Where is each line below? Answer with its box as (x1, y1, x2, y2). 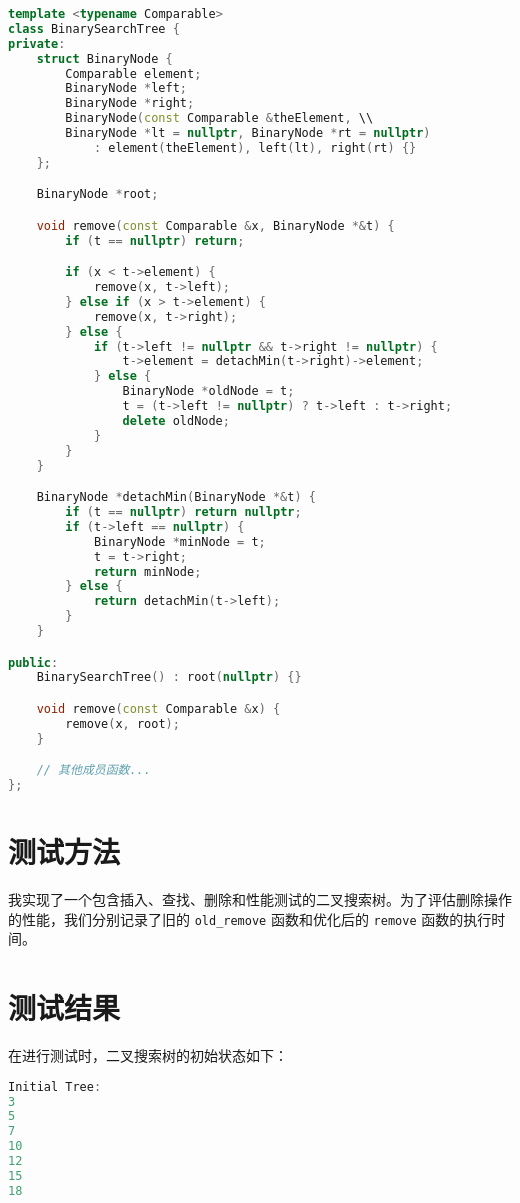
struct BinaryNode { (36, 51, 173, 66)
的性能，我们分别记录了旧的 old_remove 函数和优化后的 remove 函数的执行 (8, 908, 492, 929)
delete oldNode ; (122, 413, 230, 428)
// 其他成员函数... (36, 763, 151, 778)
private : (8, 36, 66, 51)
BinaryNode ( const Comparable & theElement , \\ (65, 111, 374, 126)
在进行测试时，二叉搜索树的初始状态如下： (8, 1045, 288, 1066)
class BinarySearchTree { (8, 21, 180, 36)
